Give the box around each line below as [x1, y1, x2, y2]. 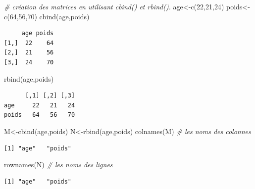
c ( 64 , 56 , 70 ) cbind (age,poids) [4, 11, 90, 21]
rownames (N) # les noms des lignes [4, 159, 113, 170]
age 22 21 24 [4, 101, 75, 109]
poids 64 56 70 [4, 111, 75, 119]
